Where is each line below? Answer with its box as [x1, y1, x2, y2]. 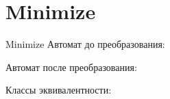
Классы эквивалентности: [5, 83, 112, 97]
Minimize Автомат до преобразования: [5, 37, 165, 51]
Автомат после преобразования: [5, 59, 137, 74]
